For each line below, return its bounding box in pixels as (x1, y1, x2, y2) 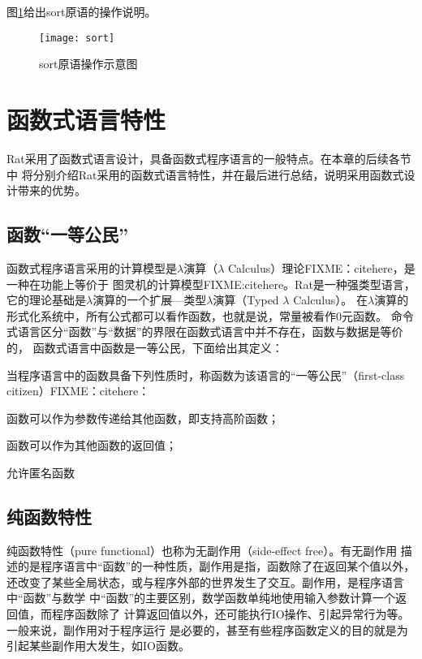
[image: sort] (39, 32, 115, 44)
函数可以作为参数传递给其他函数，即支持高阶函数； (6, 409, 279, 426)
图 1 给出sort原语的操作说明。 (6, 3, 157, 19)
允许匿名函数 (6, 463, 75, 480)
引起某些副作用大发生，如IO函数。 (6, 637, 190, 654)
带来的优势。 (17, 182, 86, 199)
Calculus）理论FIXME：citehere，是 (228, 259, 416, 276)
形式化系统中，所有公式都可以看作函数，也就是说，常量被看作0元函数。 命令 (6, 307, 414, 324)
